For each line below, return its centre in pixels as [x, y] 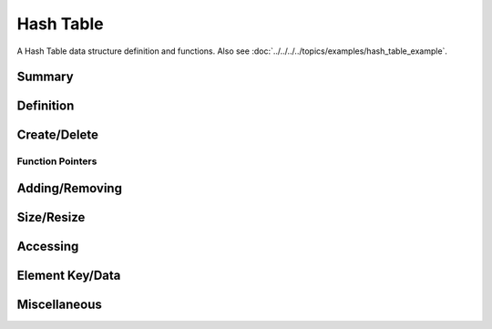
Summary [45, 77]
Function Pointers [57, 161]
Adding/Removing [70, 188]
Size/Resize [51, 217]
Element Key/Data [69, 276]
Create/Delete [58, 135]
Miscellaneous [59, 305]
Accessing [48, 247]
